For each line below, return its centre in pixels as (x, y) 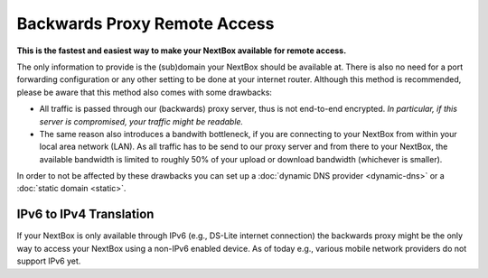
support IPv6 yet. (49, 261)
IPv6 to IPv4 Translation (85, 214)
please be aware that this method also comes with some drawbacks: (145, 92)
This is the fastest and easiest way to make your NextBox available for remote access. (182, 51)
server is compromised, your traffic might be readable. (141, 121)
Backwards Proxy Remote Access (145, 23)
